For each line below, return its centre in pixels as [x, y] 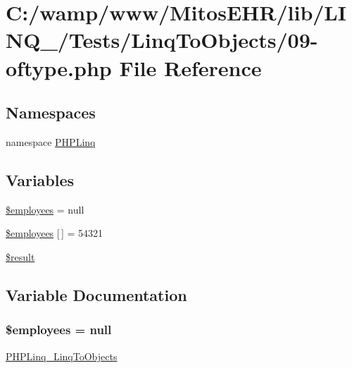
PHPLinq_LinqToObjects [62, 356]
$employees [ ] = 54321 [55, 233]
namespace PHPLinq [51, 141]
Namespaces [51, 112]
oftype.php [59, 67]
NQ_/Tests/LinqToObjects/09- [162, 40]
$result [20, 256]
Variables [40, 179]
